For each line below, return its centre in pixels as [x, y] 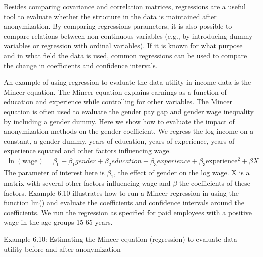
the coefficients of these [214, 183]
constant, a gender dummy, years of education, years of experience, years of [119, 140]
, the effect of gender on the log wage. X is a [182, 172]
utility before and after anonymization [62, 248]
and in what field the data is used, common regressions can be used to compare [126, 55]
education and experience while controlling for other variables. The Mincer [118, 102]
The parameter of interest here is [54, 172]
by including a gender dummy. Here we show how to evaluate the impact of [119, 121]
